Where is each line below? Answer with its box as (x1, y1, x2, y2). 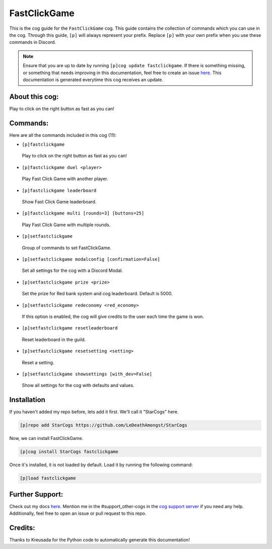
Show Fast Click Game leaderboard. (22, 199, 97, 205)
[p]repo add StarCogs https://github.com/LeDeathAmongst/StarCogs (20, 422, 187, 428)
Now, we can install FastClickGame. (9, 435, 84, 442)
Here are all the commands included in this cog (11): (9, 132, 117, 138)
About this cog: (9, 92, 59, 101)
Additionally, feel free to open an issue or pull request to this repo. (9, 510, 147, 517)
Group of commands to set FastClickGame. (22, 245, 112, 251)
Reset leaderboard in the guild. (22, 336, 86, 343)
